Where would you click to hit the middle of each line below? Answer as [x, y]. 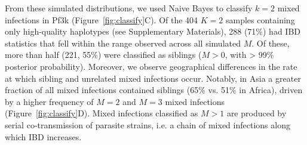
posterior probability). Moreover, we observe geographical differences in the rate [151, 66]
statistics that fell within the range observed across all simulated [123, 43]
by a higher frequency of [49, 101]
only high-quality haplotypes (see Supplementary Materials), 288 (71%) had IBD [153, 31]
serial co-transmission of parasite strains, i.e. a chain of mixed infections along [148, 124]
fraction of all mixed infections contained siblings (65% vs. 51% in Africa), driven [154, 90]
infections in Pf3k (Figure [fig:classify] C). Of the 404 [102, 19]
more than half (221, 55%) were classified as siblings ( [103, 55]
